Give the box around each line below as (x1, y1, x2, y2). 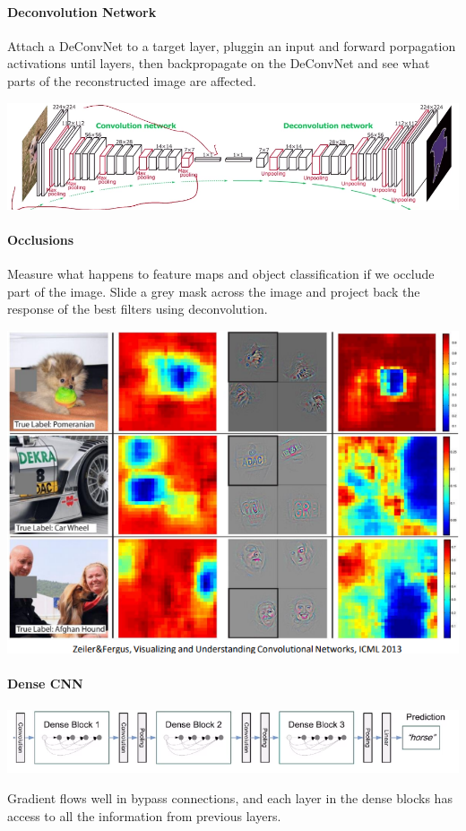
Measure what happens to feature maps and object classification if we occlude (7, 264, 435, 282)
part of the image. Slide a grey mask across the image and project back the (7, 281, 420, 300)
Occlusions (7, 229, 73, 248)
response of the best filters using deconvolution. (7, 299, 268, 318)
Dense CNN (7, 674, 83, 693)
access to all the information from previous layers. (7, 806, 281, 825)
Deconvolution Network (7, 2, 157, 21)
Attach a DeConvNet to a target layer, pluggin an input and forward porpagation (7, 36, 456, 55)
